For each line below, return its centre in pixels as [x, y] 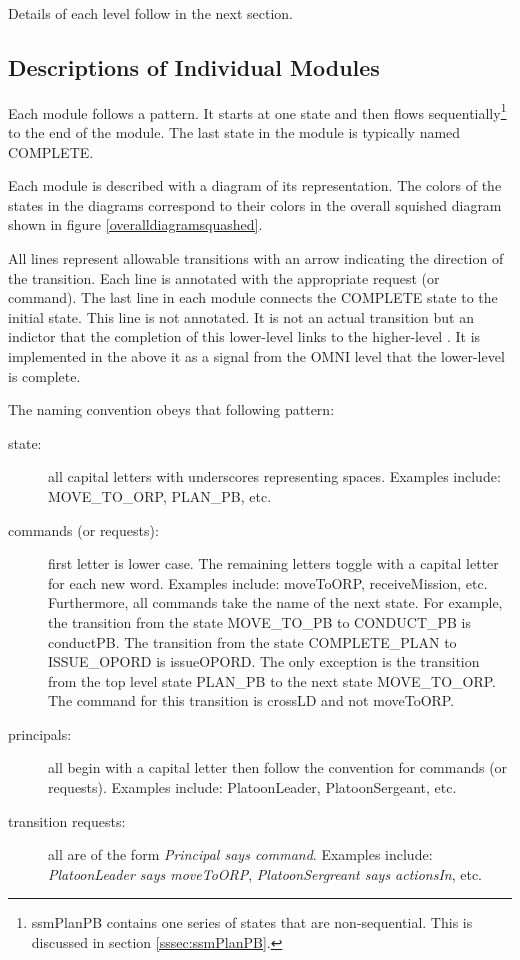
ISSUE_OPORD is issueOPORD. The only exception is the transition [264, 661]
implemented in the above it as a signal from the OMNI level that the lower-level [256, 355]
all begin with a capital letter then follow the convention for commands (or [278, 767]
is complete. [44, 375]
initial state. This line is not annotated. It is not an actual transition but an [241, 316]
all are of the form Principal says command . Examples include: [240, 854]
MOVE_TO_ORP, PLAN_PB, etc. [160, 495]
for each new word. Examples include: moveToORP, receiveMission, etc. [268, 582]
